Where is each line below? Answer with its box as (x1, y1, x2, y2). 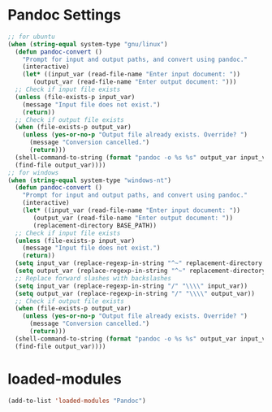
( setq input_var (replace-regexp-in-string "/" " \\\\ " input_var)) (15, 282, 248, 290)
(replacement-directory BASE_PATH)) (32, 221, 158, 229)
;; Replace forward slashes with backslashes (15, 274, 172, 282)
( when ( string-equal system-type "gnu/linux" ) (7, 40, 168, 48)
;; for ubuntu (7, 33, 56, 41)
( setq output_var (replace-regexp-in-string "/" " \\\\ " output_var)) (15, 289, 255, 297)
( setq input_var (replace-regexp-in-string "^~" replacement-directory (15, 259, 263, 267)
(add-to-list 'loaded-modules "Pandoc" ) (7, 397, 147, 405)
